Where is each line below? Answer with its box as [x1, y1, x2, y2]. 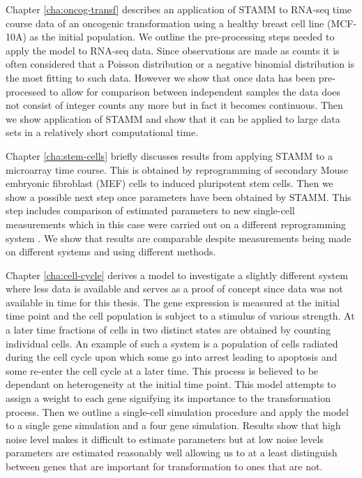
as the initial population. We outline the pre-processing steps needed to [29, 29, 335, 44]
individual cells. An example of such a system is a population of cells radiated [6, 336, 338, 350]
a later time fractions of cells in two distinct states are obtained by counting [6, 322, 331, 337]
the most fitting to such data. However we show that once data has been [6, 70, 316, 84]
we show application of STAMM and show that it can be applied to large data [6, 111, 340, 126]
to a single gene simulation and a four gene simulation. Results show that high [6, 418, 341, 433]
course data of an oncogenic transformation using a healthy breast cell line [6, 15, 324, 30]
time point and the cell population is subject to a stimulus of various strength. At [6, 308, 355, 323]
